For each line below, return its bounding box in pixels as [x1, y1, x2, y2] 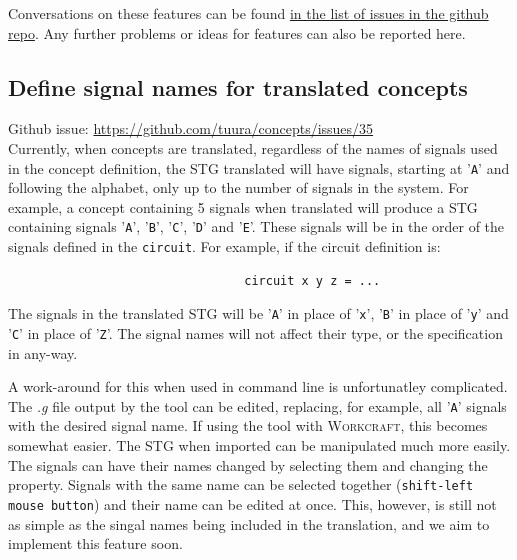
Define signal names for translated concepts [8, 71, 468, 102]
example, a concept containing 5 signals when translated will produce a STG [8, 196, 478, 217]
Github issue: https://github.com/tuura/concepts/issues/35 [8, 118, 374, 139]
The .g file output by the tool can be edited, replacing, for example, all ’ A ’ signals [8, 395, 507, 416]
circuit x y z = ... [244, 273, 381, 288]
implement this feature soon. [8, 533, 183, 554]
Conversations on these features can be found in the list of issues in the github [8, 3, 489, 23]
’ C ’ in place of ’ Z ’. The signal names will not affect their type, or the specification [8, 322, 503, 343]
